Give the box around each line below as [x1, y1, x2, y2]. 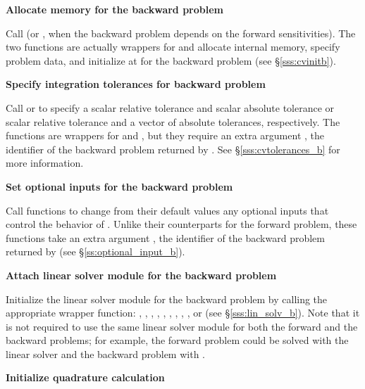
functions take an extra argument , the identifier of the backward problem [6, 230, 325, 245]
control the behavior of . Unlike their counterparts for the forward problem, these [6, 217, 357, 231]
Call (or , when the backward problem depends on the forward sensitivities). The [6, 25, 356, 40]
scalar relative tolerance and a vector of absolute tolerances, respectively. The [6, 114, 340, 129]
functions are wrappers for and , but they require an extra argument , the [6, 128, 325, 143]
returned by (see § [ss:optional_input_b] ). [6, 244, 185, 259]
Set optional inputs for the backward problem [6, 179, 233, 193]
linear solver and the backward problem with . [6, 346, 205, 361]
